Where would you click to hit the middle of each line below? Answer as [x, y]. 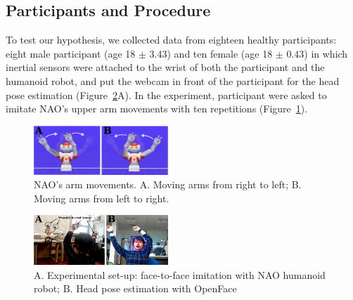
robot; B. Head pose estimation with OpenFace [135, 288]
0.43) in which [317, 53]
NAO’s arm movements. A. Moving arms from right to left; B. [168, 184]
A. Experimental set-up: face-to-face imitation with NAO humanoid [180, 274]
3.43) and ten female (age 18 [211, 53]
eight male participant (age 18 [71, 53]
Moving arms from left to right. [102, 198]
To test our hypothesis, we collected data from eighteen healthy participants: [171, 40]
